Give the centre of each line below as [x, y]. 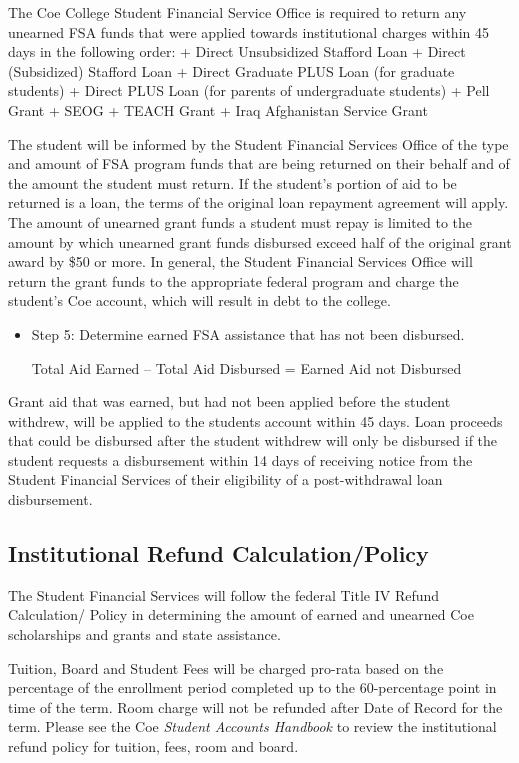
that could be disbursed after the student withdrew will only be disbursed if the [253, 440]
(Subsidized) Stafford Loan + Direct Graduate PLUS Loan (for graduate [231, 70]
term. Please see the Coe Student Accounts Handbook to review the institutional [252, 726]
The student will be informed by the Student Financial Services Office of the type [258, 143]
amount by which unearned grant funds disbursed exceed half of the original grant [260, 241]
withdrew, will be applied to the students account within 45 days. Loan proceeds [255, 420]
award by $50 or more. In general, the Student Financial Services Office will [240, 261]
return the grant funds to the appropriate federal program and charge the [233, 280]
